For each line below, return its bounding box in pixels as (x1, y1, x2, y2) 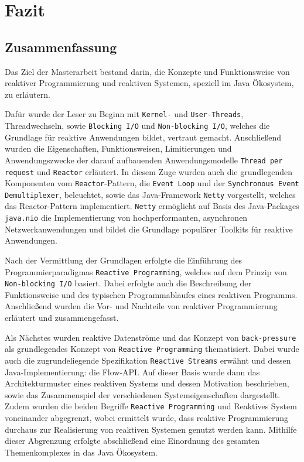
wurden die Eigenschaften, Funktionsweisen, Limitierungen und (5, 142, 232, 155)
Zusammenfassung (5, 37, 117, 56)
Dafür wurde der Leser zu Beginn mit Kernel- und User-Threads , (5, 108, 244, 120)
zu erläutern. (5, 88, 50, 100)
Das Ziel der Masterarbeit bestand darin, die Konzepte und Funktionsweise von (5, 65, 290, 77)
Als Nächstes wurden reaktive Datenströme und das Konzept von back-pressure (5, 331, 296, 343)
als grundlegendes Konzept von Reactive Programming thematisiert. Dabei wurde (5, 343, 299, 355)
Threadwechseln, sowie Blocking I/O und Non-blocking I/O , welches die (5, 119, 270, 132)
